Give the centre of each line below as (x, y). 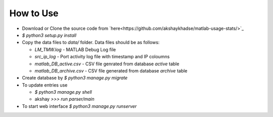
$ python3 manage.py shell (63, 92)
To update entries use (45, 85)
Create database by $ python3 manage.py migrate (75, 78)
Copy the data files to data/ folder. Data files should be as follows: (91, 43)
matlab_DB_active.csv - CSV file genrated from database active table (107, 64)
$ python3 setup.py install (49, 35)
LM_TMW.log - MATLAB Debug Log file (75, 49)
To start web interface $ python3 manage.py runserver (79, 106)
